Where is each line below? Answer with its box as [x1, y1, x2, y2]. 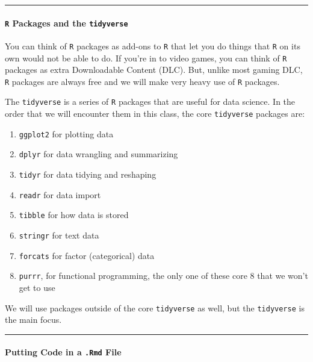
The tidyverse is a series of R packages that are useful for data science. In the [5, 95, 296, 108]
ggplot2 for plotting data [19, 127, 114, 140]
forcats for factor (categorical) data [19, 249, 155, 261]
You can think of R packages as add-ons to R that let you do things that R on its [5, 39, 300, 52]
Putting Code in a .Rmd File [5, 346, 122, 358]
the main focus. [5, 313, 62, 326]
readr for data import [19, 188, 101, 201]
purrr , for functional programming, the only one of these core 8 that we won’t [19, 269, 308, 282]
